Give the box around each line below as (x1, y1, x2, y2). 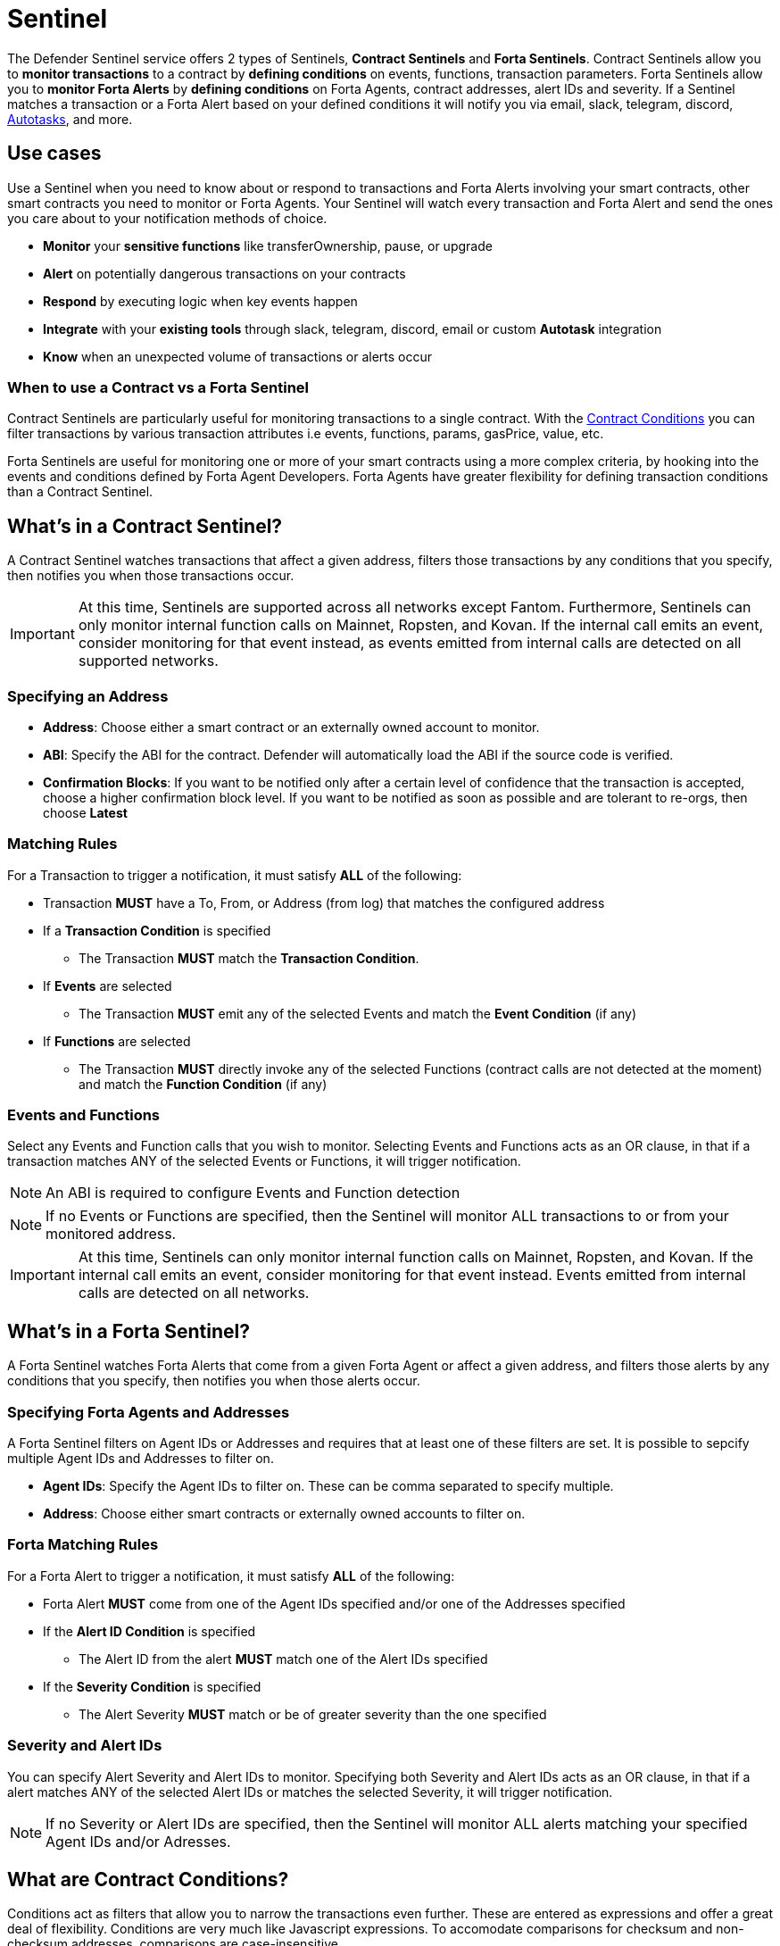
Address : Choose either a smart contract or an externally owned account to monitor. (43, 719, 540, 735)
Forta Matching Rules (7, 1535, 159, 1554)
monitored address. (46, 1225, 177, 1243)
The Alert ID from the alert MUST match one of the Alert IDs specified (79, 1651, 488, 1667)
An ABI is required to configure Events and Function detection (46, 1184, 461, 1202)
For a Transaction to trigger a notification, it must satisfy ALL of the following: (7, 867, 462, 883)
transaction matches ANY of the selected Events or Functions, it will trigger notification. (7, 1153, 521, 1169)
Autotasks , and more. (7, 111, 133, 127)
